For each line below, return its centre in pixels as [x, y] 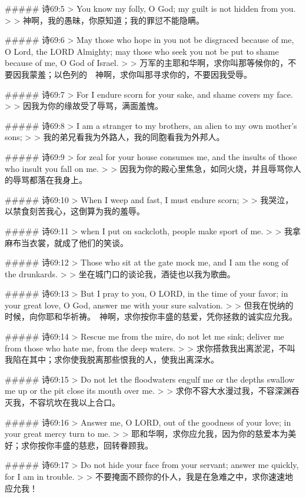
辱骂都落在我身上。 [50, 180]
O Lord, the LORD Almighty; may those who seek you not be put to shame [142, 51]
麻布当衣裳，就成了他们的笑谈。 [66, 242]
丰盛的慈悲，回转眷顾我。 [103, 445]
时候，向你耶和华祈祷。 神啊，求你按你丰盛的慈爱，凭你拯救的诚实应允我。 [151, 316]
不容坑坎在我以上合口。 [74, 402]
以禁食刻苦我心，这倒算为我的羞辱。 [75, 211]
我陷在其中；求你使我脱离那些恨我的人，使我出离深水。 [112, 359]
